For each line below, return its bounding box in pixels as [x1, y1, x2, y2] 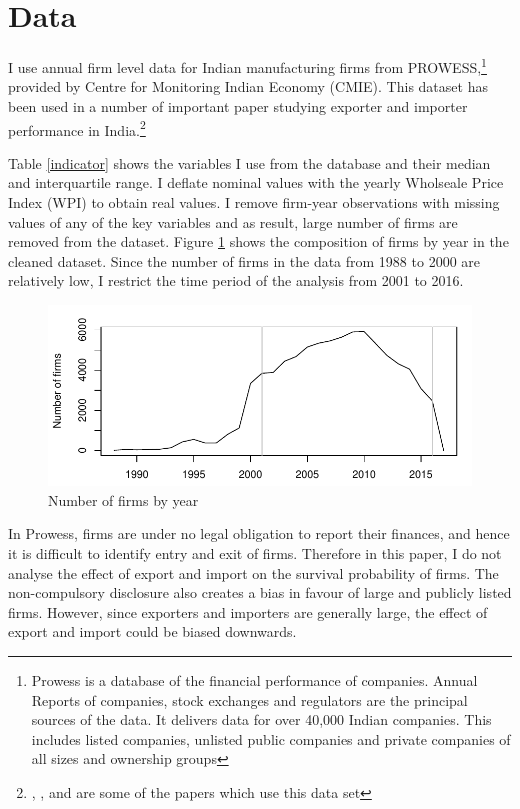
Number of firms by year [48, 489, 199, 510]
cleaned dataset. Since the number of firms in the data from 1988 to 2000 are [8, 250, 481, 271]
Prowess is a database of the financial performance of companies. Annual [31, 669, 478, 690]
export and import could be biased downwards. [8, 621, 297, 642]
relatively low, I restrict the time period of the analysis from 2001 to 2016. [8, 270, 464, 291]
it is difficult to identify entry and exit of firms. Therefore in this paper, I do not [8, 542, 502, 563]
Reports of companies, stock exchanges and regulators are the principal [31, 689, 468, 710]
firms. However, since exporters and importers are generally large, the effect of [8, 601, 488, 622]
